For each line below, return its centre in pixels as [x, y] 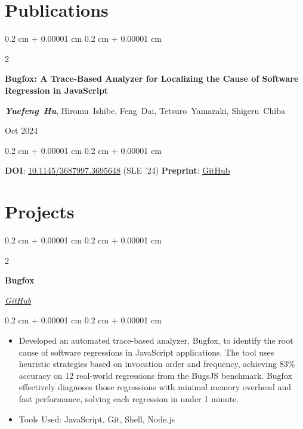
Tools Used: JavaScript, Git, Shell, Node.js [97, 419]
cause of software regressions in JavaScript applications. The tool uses [146, 352]
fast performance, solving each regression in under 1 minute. [129, 398]
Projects [40, 212]
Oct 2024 [21, 130]
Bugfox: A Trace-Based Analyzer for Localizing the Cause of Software [152, 78]
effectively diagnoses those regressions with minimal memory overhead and [155, 387]
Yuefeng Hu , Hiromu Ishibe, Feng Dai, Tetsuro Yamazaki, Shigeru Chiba [145, 110]
